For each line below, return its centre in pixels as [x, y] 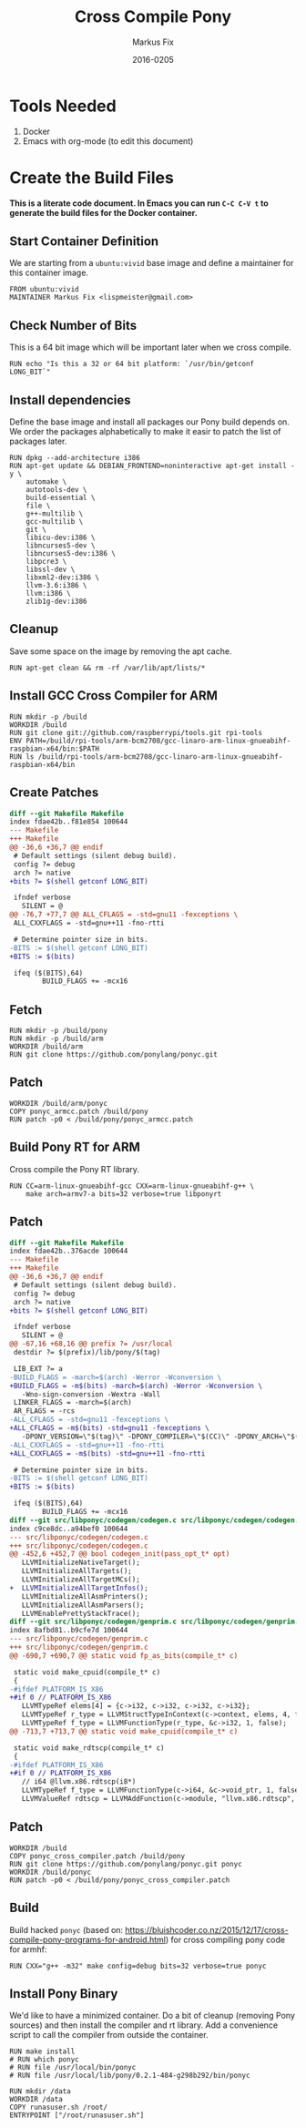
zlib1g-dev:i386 [57, 602]
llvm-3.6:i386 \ [57, 586]
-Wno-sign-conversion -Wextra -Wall [91, 1394]
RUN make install [42, 2051]
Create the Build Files [92, 177]
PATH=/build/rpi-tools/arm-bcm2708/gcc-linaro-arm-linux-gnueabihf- [158, 741]
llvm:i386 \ [48, 594]
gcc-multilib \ [55, 522]
